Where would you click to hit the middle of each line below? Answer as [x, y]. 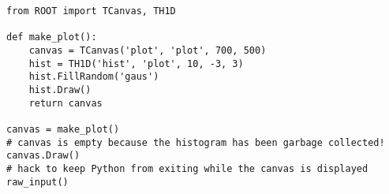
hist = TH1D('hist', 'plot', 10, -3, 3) [136, 63]
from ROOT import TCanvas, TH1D [91, 11]
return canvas [65, 103]
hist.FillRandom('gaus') [94, 77]
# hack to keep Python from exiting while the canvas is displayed [187, 168]
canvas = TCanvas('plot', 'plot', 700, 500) [148, 50]
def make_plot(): [52, 37]
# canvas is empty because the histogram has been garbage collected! [196, 142]
